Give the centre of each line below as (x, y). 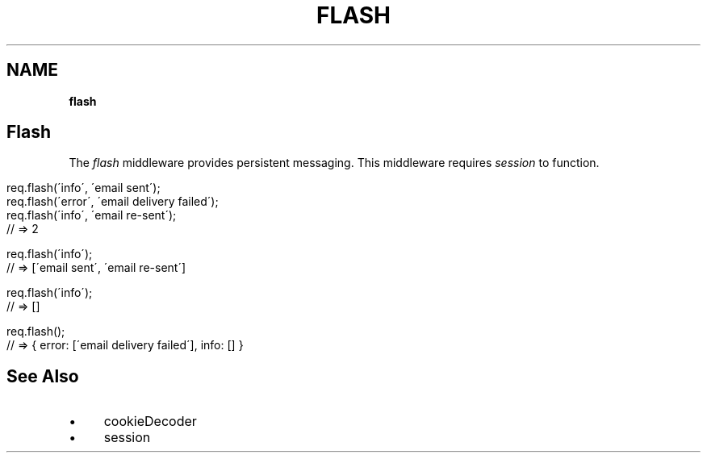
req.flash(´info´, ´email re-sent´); (92, 215)
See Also (43, 376)
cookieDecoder (150, 421)
